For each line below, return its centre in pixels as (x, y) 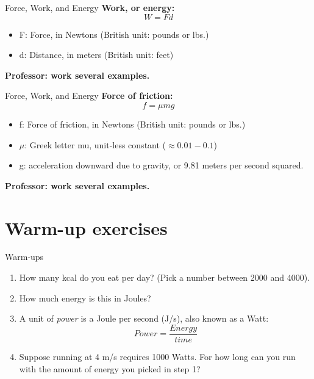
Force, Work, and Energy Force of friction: (89, 96)
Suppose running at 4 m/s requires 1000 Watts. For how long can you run (157, 356)
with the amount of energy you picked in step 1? (110, 368)
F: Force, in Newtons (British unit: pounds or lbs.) (114, 34)
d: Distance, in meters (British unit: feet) (96, 55)
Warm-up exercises (86, 227)
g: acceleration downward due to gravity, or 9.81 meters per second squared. (161, 165)
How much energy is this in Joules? (85, 298)
